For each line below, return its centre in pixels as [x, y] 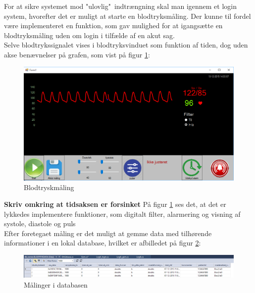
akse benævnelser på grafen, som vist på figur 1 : [77, 54]
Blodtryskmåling [49, 187]
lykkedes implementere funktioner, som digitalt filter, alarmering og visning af [122, 214]
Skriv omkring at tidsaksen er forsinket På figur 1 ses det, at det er [115, 204]
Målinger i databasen [56, 284]
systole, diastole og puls [40, 223]
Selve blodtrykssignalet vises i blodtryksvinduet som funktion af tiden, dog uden [126, 45]
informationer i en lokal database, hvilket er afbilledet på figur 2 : [102, 243]
